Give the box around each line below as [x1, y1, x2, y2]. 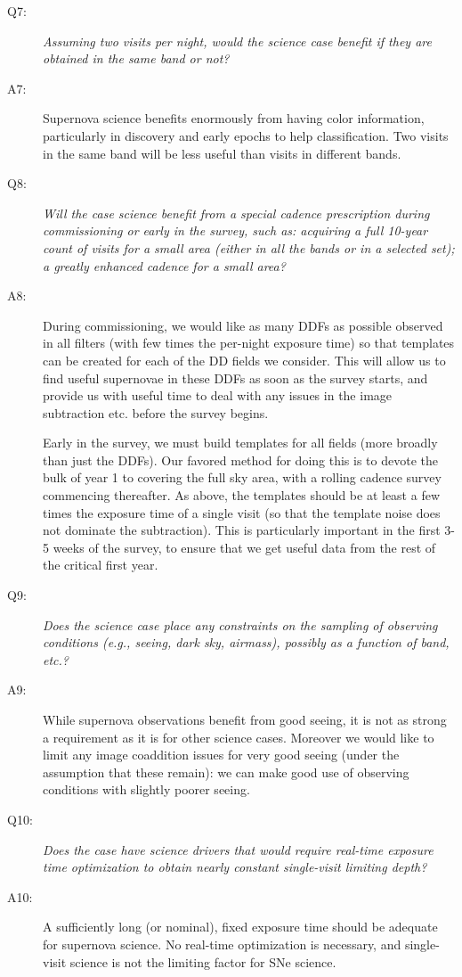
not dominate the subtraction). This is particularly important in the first [43, 521, 441, 539]
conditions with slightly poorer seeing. [43, 780, 250, 799]
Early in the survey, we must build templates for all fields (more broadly [43, 433, 438, 452]
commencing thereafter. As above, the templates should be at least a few [43, 486, 440, 505]
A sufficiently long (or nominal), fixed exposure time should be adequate [43, 917, 438, 936]
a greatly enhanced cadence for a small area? [43, 256, 286, 275]
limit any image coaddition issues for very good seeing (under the [43, 745, 400, 764]
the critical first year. [43, 555, 158, 574]
